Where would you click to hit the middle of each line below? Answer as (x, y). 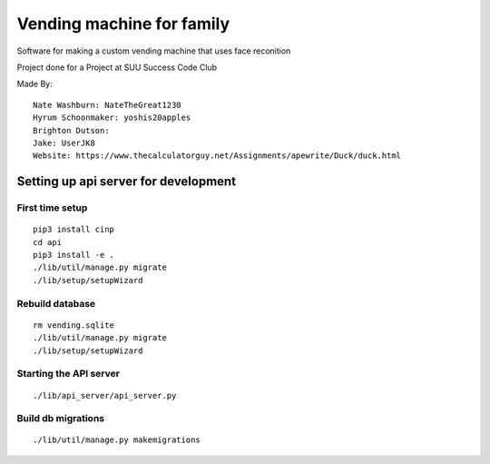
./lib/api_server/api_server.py (105, 395)
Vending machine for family (123, 24)
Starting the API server (68, 374)
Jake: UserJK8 (64, 143)
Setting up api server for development (126, 182)
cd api (48, 242)
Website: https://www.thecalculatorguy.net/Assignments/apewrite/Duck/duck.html (217, 156)
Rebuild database (56, 303)
